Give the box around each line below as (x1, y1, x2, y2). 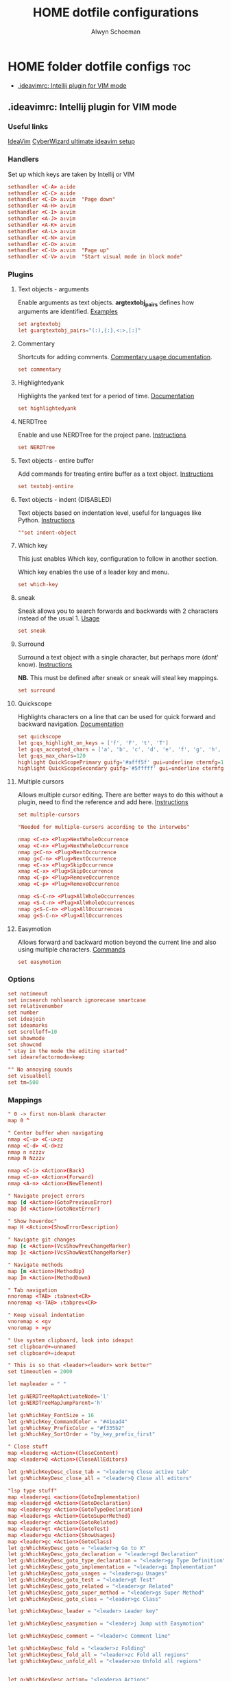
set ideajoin (8, 1016, 45, 1023)
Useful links (8, 122, 49, 131)
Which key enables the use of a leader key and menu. (17, 568, 170, 577)
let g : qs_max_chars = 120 (17, 752, 86, 759)
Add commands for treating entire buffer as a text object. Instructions (17, 470, 214, 478)
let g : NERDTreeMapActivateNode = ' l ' (8, 1393, 110, 1400)
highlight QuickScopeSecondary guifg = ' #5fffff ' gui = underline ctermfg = (17, 765, 227, 772)
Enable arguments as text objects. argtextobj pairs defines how (17, 298, 195, 309)
